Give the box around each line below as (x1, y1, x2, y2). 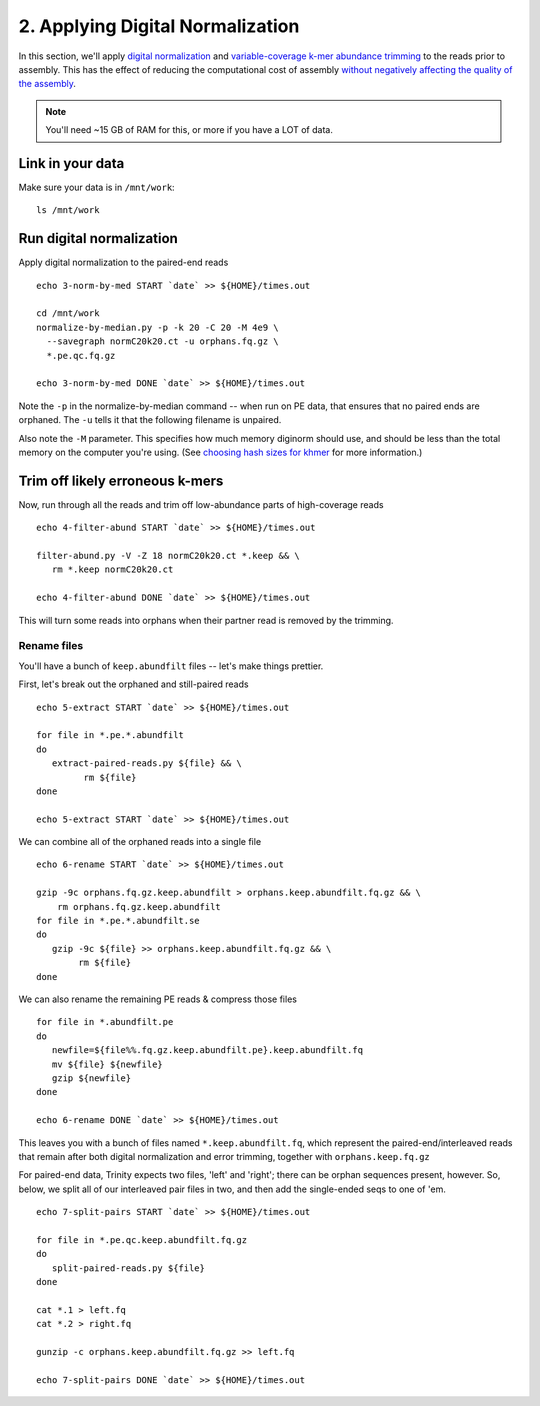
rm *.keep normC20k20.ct (51, 564, 174, 575)
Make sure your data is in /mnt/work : (18, 181, 175, 194)
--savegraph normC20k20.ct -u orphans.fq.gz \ (46, 336, 279, 347)
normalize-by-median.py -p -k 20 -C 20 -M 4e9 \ (36, 321, 279, 333)
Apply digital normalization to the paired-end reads (18, 256, 229, 269)
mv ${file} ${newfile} (51, 1058, 164, 1070)
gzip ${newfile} (51, 1072, 132, 1084)
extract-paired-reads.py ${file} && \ (51, 758, 242, 769)
